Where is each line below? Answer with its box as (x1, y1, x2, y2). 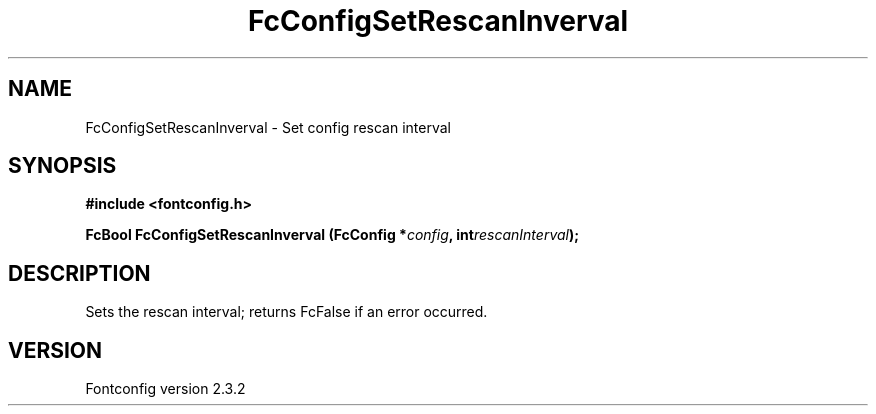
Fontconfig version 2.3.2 (85, 380, 246, 398)
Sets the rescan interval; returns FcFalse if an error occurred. (85, 303, 488, 321)
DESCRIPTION (8, 260, 151, 286)
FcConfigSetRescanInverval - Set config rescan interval (85, 118, 451, 136)
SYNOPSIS (8, 153, 117, 179)
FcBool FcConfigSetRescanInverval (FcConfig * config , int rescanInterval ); (85, 226, 580, 244)
